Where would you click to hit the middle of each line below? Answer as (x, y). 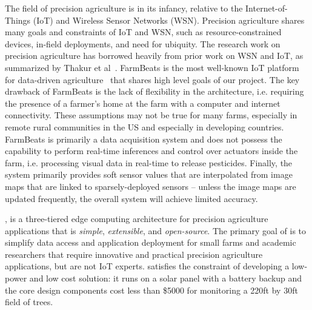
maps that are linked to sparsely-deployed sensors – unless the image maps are (151, 186)
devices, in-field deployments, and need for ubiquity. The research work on (143, 43)
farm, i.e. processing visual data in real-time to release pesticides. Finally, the (149, 162)
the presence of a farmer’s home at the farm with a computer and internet (143, 103)
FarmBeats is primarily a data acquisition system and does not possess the (144, 139)
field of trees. (29, 302)
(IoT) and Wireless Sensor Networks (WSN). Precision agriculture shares (169, 20)
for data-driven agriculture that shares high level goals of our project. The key (152, 79)
